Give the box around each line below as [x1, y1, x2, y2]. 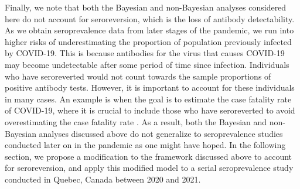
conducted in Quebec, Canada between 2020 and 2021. [5, 173, 201, 185]
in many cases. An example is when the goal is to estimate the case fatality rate [5, 92, 292, 105]
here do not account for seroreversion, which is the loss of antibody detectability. [5, 12, 295, 25]
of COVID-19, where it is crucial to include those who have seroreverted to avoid [5, 104, 295, 116]
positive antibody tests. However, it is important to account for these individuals [5, 81, 295, 94]
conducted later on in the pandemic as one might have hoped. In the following [5, 139, 286, 151]
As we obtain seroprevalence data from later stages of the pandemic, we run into [5, 24, 294, 36]
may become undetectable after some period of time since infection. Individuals [5, 58, 289, 70]
